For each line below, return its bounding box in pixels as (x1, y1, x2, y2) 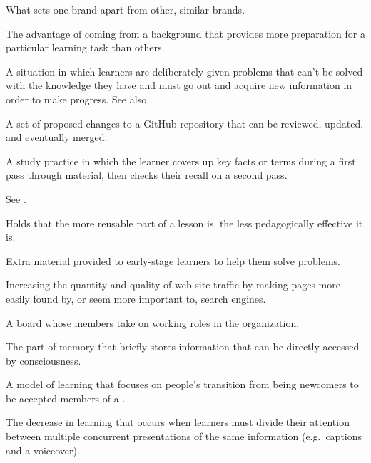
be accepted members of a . (6, 390, 126, 405)
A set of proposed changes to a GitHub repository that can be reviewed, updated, (6, 115, 364, 130)
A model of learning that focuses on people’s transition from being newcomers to (6, 377, 359, 392)
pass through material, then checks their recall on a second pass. (6, 167, 288, 182)
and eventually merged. (6, 130, 108, 145)
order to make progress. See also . (6, 91, 153, 106)
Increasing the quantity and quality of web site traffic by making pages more (6, 277, 340, 292)
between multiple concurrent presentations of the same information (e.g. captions (6, 429, 362, 444)
